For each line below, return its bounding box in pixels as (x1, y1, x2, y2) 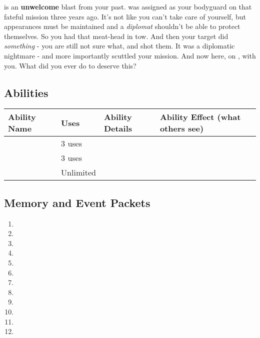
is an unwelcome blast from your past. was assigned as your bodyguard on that (4, 1, 252, 11)
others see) (159, 122, 204, 134)
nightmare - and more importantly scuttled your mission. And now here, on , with (4, 50, 256, 60)
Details (103, 122, 132, 134)
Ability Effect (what (159, 111, 241, 123)
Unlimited (61, 166, 96, 178)
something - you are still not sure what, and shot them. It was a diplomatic (4, 40, 235, 51)
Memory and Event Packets (4, 194, 150, 210)
